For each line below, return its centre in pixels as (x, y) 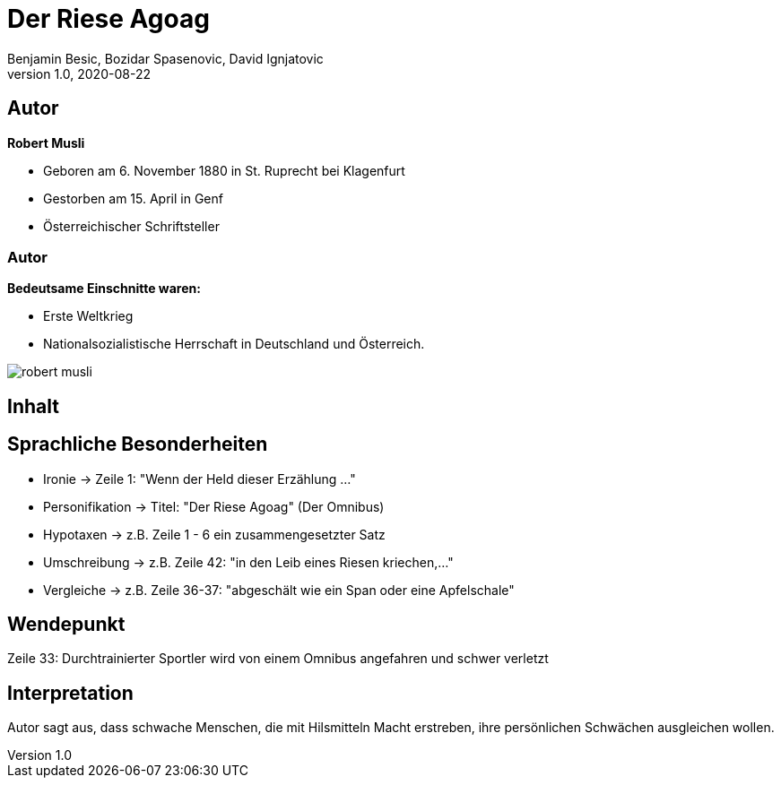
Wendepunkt (66, 625)
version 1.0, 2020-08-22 (79, 73)
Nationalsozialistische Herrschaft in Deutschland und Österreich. (234, 344)
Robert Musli (46, 142)
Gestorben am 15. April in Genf (133, 198)
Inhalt (33, 406)
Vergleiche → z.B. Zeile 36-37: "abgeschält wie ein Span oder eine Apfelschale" (279, 590)
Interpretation (70, 693)
